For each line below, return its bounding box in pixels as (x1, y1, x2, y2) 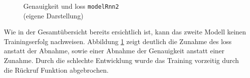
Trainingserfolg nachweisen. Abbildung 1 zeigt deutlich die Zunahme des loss (4, 36, 232, 46)
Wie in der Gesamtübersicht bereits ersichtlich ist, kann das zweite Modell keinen (4, 27, 246, 37)
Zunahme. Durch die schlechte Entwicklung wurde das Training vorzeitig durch (4, 55, 239, 65)
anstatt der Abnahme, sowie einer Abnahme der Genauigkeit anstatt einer (4, 46, 225, 56)
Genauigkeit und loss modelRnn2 (23, 1, 119, 11)
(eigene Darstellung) (23, 10, 83, 20)
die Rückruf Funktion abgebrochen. (4, 64, 109, 75)
